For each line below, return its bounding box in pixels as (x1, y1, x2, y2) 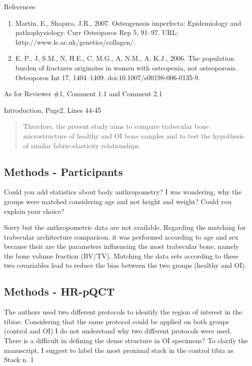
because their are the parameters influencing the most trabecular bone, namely (4, 241, 239, 251)
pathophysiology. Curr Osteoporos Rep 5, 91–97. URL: (15, 27, 179, 37)
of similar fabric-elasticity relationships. (23, 140, 141, 150)
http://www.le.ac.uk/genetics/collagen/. (15, 36, 136, 47)
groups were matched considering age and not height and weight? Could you (4, 196, 232, 206)
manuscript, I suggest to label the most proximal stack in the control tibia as (4, 345, 234, 355)
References (4, 1, 36, 11)
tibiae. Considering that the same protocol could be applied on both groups (4, 316, 229, 326)
